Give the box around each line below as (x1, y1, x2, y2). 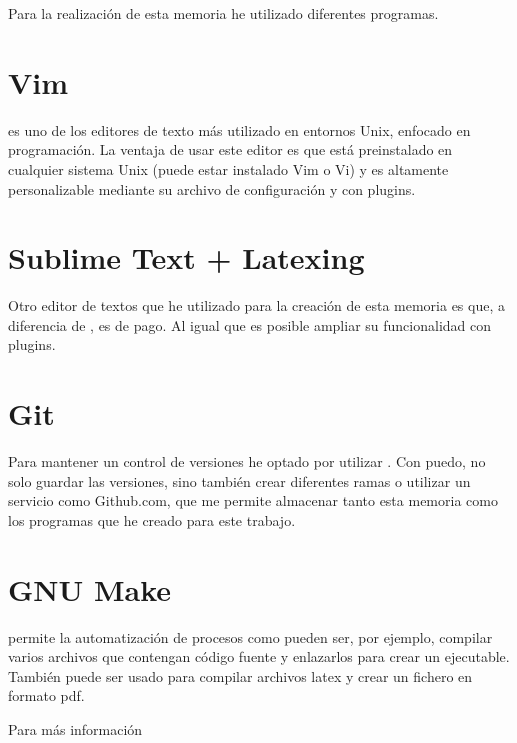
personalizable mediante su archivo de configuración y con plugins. (8, 178, 416, 199)
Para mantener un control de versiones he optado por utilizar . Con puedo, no (8, 451, 486, 472)
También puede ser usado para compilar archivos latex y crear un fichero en (8, 665, 473, 686)
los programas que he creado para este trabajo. (8, 509, 296, 530)
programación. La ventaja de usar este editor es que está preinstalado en (8, 139, 453, 160)
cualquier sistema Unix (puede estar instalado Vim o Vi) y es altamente (8, 158, 449, 179)
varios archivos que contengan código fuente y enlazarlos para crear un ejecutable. (8, 646, 510, 667)
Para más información (8, 719, 143, 739)
